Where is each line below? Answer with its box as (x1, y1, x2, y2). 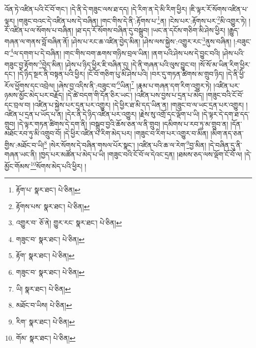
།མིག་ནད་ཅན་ (210, 128, 244, 138)
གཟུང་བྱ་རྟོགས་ (4, 59, 39, 69)
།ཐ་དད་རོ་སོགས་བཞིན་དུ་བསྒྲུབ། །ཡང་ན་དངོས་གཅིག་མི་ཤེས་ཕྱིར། (75, 25, 226, 35)
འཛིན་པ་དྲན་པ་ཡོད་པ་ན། (4, 109, 63, 119)
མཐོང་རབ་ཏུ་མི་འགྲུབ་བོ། (4, 128, 61, 138)
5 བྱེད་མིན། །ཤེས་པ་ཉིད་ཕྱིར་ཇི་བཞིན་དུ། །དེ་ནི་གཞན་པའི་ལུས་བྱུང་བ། (39, 57, 197, 69)
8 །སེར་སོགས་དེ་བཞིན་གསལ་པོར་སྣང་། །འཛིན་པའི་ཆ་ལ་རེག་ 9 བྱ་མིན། (44, 138, 206, 150)
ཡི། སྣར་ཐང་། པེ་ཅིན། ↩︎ (16, 283, 71, 294)
